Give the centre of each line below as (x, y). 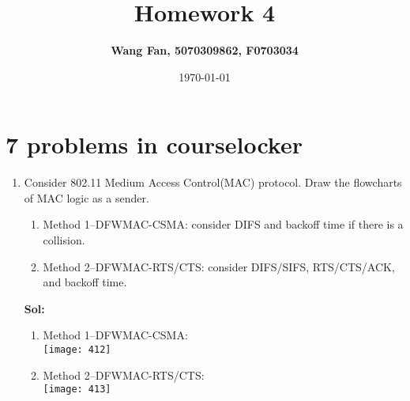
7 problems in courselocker (154, 144)
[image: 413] (77, 390)
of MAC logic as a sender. (87, 197)
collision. (64, 240)
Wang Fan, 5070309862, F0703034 (205, 50)
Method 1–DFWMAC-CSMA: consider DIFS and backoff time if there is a (223, 224)
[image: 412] (77, 350)
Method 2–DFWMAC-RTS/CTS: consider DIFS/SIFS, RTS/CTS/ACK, (219, 266)
